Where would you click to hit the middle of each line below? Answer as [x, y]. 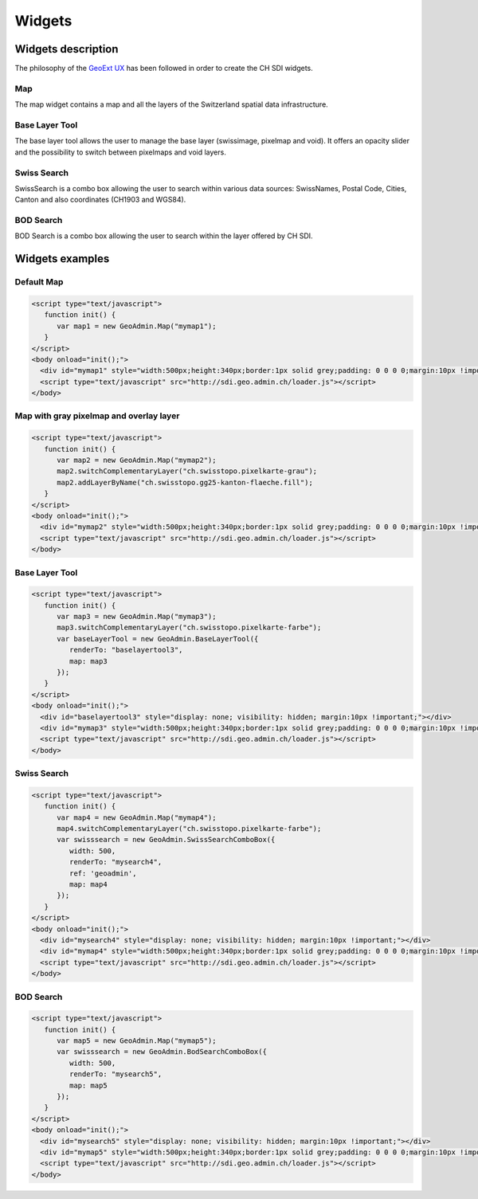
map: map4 [88, 885]
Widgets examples [62, 259]
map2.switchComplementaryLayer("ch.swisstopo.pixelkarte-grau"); [187, 471]
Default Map [39, 282]
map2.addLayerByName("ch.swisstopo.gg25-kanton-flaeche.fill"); [185, 482]
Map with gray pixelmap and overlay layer [97, 416]
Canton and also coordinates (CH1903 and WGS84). [100, 200]
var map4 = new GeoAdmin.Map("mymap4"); [137, 817]
